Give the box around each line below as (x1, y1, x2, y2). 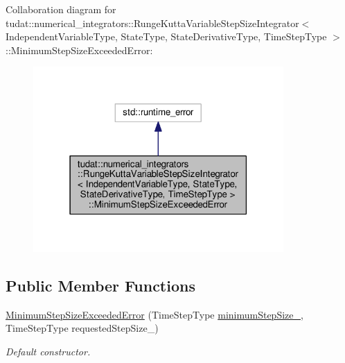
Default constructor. (6, 344, 91, 359)
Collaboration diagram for (6, 2, 116, 16)
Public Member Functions (6, 275, 195, 296)
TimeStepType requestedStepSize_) (6, 321, 159, 335)
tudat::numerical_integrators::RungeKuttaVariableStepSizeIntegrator (6, 15, 299, 30)
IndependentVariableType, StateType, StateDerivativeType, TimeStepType (6, 29, 327, 44)
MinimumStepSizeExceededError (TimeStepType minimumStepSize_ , (6, 307, 303, 321)
